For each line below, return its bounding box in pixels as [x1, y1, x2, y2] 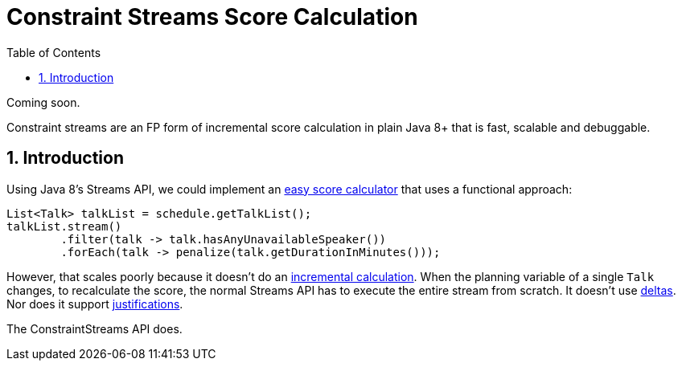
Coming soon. [6, 95, 80, 109]
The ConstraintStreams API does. [6, 321, 183, 336]
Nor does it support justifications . [6, 296, 183, 311]
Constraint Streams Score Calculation [6, 3, 418, 31]
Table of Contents [6, 45, 101, 59]
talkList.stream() [6, 219, 122, 233]
